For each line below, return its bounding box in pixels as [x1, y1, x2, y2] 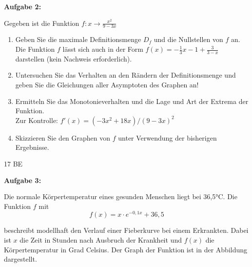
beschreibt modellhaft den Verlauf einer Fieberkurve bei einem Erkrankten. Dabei [4, 225, 249, 235]
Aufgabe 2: [4, 1, 41, 11]
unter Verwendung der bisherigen [118, 132, 217, 143]
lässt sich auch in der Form [62, 44, 143, 54]
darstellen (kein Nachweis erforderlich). [15, 53, 132, 63]
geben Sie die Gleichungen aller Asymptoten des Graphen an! [15, 80, 199, 90]
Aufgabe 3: [4, 175, 41, 185]
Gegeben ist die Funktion [4, 18, 79, 28]
